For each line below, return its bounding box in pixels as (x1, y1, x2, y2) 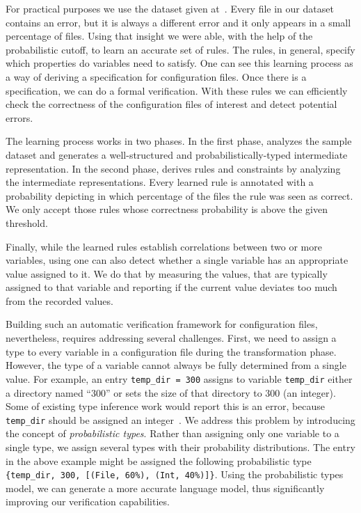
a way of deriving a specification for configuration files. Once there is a (6, 69, 307, 84)
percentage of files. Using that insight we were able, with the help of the (6, 29, 313, 43)
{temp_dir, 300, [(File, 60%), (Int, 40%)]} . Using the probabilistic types (6, 467, 344, 482)
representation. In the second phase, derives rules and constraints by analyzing (6, 161, 341, 175)
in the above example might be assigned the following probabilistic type (6, 453, 312, 468)
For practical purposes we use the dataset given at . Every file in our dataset (6, 1, 334, 15)
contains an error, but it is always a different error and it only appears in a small (6, 15, 351, 29)
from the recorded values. (6, 293, 113, 308)
